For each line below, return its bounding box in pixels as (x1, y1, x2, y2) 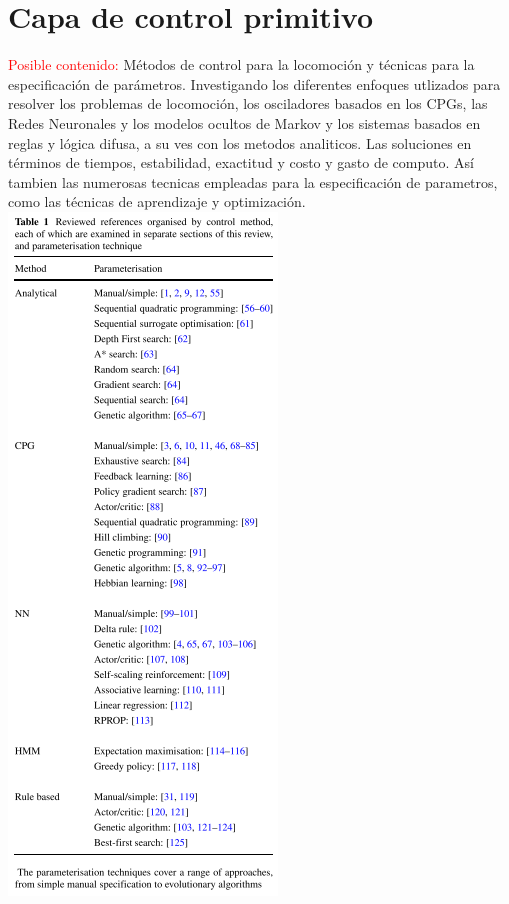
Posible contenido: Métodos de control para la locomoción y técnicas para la (8, 54, 475, 75)
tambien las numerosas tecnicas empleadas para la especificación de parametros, (8, 171, 498, 192)
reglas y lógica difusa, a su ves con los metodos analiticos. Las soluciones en (8, 132, 472, 153)
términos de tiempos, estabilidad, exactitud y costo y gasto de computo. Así (8, 152, 474, 173)
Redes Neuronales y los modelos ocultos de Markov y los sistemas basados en (8, 112, 481, 133)
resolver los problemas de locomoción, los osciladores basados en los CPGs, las (8, 93, 488, 114)
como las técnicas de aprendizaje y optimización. (8, 191, 306, 212)
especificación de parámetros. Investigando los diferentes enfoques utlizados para (8, 73, 501, 94)
